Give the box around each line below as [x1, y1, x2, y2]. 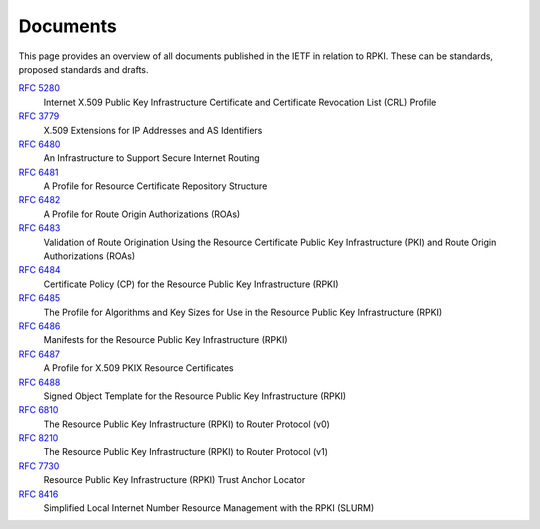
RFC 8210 [18, 432, 59, 444]
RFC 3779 [18, 110, 60, 122]
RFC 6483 [18, 222, 61, 234]
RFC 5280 [18, 82, 60, 94]
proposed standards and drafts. [18, 63, 149, 75]
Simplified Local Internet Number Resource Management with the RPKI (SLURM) [43, 502, 375, 514]
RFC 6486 [18, 320, 61, 332]
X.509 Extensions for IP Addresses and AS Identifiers [43, 124, 263, 136]
